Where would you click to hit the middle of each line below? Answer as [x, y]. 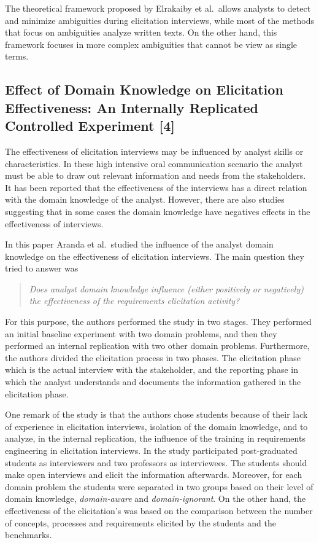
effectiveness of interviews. [54, 223]
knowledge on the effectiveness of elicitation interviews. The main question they [155, 256]
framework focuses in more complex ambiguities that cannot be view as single [151, 44]
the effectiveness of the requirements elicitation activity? [134, 301]
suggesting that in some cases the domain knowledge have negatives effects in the [158, 211]
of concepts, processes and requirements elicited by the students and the [141, 522]
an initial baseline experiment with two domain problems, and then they [141, 333]
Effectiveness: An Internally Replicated [132, 107]
